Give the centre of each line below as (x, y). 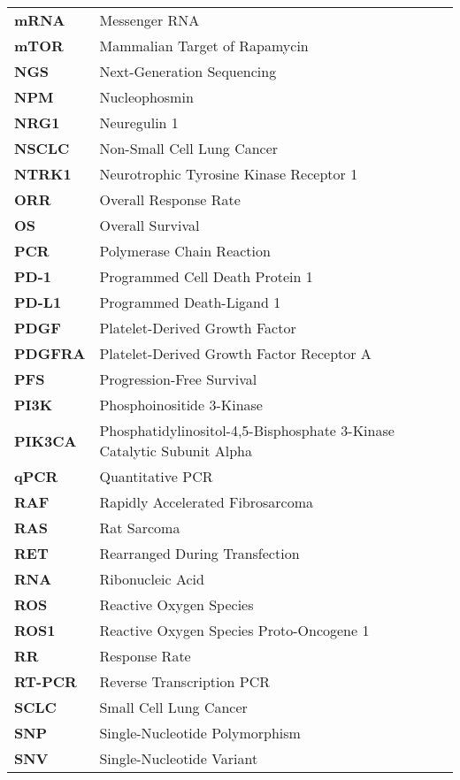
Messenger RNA (149, 20)
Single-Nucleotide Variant (179, 758)
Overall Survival (149, 225)
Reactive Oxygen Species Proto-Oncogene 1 (234, 630)
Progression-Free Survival (178, 379)
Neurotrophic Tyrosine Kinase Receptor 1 (229, 174)
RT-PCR (46, 681)
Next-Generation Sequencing (188, 71)
